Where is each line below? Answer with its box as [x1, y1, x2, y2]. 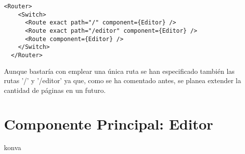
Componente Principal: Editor [4, 113, 214, 133]
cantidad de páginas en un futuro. [4, 85, 106, 95]
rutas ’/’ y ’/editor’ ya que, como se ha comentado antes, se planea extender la [4, 75, 241, 86]
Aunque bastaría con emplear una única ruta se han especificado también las [4, 66, 235, 76]
